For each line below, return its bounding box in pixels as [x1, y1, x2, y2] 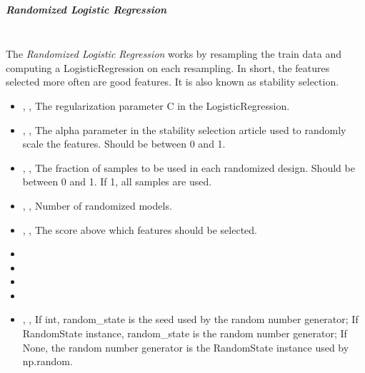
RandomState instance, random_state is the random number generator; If [22, 326, 347, 341]
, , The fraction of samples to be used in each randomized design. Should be [22, 160, 355, 175]
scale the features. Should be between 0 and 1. [22, 136, 226, 151]
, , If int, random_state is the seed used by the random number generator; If [22, 312, 359, 327]
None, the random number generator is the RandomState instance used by [22, 339, 349, 354]
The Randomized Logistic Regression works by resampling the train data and [6, 46, 342, 61]
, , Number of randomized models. [22, 198, 172, 213]
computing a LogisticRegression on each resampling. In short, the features [6, 60, 330, 75]
